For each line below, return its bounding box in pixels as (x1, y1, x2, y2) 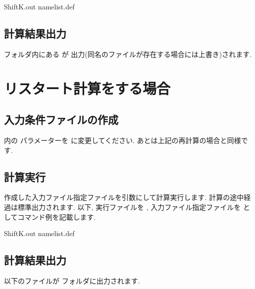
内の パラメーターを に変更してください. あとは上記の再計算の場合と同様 (4, 135, 241, 145)
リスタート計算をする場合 (4, 78, 171, 98)
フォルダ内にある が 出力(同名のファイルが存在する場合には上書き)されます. (4, 48, 252, 59)
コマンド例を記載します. (17, 211, 96, 222)
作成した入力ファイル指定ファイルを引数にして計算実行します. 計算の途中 (4, 192, 244, 202)
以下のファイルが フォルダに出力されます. (4, 275, 140, 286)
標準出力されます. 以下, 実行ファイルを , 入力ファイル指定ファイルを (17, 201, 241, 212)
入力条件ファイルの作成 (4, 112, 118, 127)
